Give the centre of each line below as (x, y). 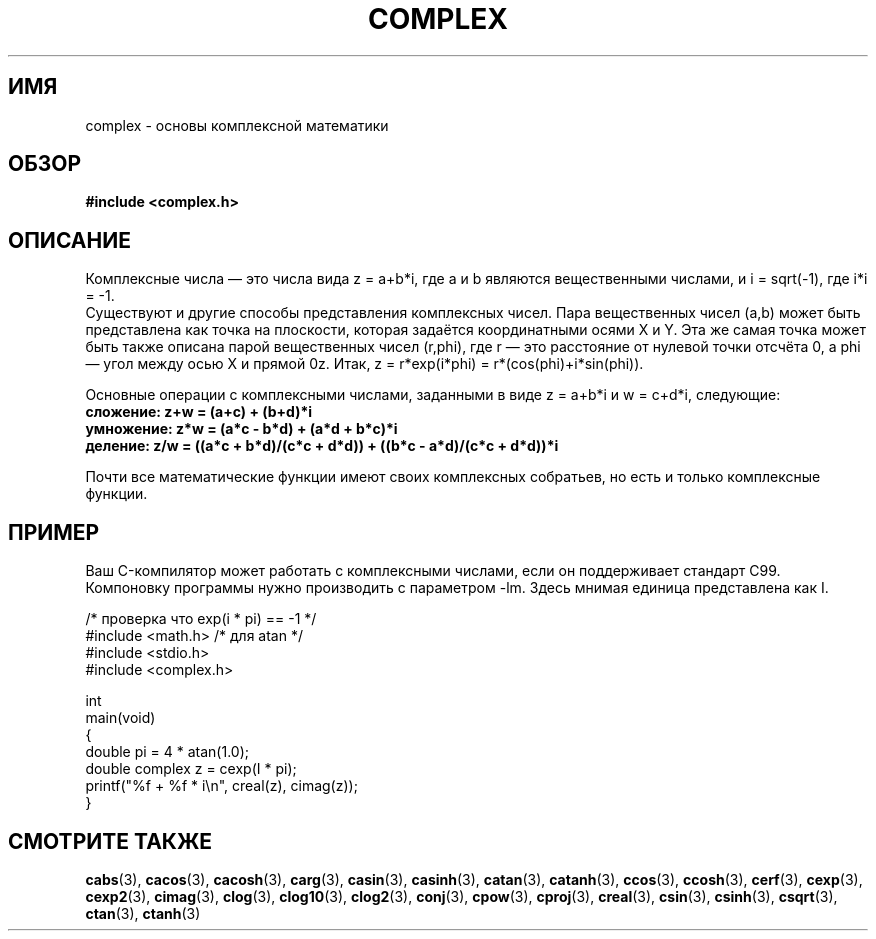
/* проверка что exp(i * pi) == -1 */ (201, 619)
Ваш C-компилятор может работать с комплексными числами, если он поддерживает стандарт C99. (433, 571)
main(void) (120, 718)
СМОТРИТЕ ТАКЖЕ (110, 841)
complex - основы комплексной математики (237, 125)
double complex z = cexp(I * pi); (191, 769)
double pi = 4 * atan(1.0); (167, 752)
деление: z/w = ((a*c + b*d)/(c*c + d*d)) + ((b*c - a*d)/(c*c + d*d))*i (322, 446)
